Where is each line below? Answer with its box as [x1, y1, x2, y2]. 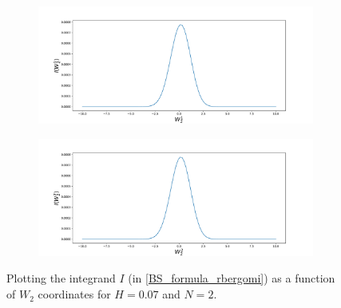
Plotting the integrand [6, 270, 116, 286]
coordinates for [38, 286, 111, 302]
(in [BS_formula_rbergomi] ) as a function [128, 270, 335, 286]
